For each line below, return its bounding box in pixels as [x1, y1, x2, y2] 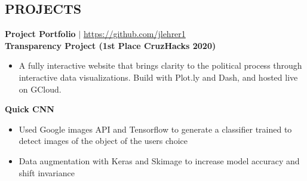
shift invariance [19, 166, 75, 179]
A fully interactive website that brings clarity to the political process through [19, 59, 302, 72]
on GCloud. [19, 82, 62, 95]
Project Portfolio [5, 27, 76, 40]
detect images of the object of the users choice [19, 134, 188, 147]
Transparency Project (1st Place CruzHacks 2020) [5, 39, 216, 51]
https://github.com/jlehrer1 [83, 27, 186, 40]
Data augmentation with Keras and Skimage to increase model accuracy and [19, 154, 300, 167]
